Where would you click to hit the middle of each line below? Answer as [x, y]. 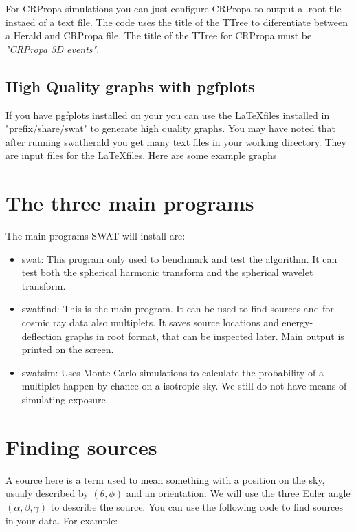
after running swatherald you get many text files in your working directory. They [176, 141]
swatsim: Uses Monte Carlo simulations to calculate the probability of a [173, 372]
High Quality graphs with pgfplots [130, 86]
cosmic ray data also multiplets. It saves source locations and [150, 322]
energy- [298, 322]
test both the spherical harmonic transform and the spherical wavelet [167, 272]
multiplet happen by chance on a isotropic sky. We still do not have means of [184, 386]
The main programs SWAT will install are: [96, 236]
